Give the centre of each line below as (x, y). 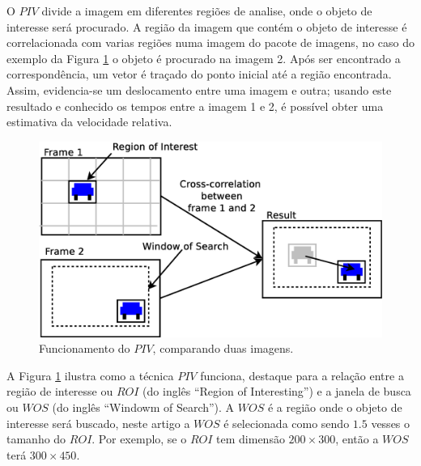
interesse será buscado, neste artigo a (98, 423)
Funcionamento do (85, 348)
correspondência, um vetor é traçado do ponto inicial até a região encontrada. (199, 74)
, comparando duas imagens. (223, 348)
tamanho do (36, 439)
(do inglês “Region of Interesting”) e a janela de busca (277, 391)
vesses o (391, 423)
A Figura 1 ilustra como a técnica (90, 375)
